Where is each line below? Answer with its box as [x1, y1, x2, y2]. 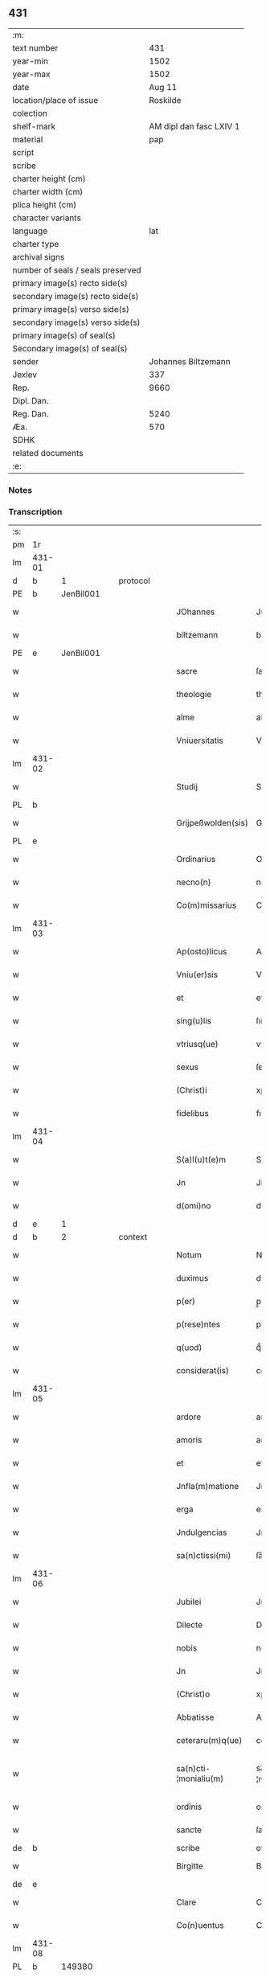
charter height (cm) [12, 173, 86, 184]
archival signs [12, 251, 65, 262]
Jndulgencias [176, 1527, 227, 1538]
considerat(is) [176, 1365, 229, 1376]
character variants [12, 212, 82, 224]
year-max [12, 68, 51, 80]
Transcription [8, 506, 63, 517]
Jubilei [176, 1596, 202, 1607]
